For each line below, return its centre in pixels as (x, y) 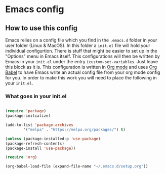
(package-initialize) (28, 116)
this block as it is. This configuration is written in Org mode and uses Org (81, 67)
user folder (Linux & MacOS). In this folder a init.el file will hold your (78, 46)
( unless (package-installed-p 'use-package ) (53, 139)
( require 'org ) (21, 157)
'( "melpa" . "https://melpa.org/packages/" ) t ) (74, 129)
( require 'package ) (26, 111)
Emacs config (35, 9)
